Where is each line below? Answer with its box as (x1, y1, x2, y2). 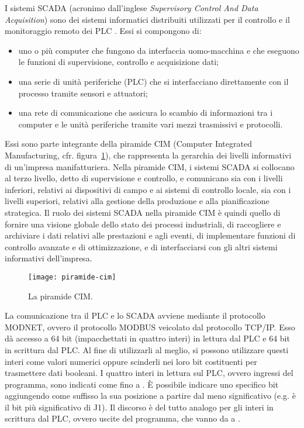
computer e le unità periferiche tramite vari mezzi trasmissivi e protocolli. (18, 118, 283, 130)
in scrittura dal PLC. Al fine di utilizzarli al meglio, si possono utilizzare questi (5, 343, 289, 355)
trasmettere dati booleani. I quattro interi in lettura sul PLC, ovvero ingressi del (5, 367, 293, 379)
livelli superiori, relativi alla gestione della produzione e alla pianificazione (5, 195, 270, 207)
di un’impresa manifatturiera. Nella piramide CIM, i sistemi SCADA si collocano (5, 160, 295, 172)
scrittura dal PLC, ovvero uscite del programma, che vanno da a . (5, 412, 240, 424)
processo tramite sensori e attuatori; (18, 87, 148, 99)
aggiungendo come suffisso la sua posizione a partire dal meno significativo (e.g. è (5, 389, 296, 402)
